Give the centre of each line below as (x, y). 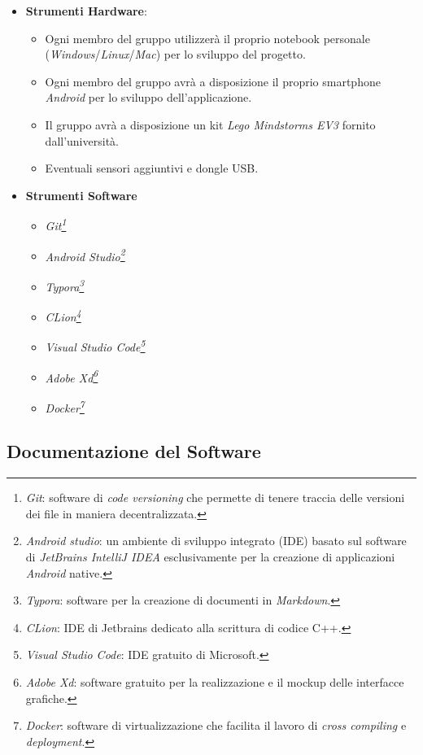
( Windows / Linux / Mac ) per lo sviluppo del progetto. (175, 54)
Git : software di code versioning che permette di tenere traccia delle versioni (215, 498)
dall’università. (82, 140)
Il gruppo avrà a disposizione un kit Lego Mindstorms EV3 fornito (210, 124)
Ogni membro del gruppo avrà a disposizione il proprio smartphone (213, 81)
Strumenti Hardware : (86, 11)
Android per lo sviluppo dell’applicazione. (148, 97)
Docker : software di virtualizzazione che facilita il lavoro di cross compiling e (216, 725)
